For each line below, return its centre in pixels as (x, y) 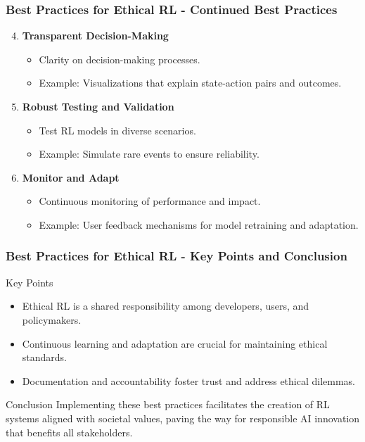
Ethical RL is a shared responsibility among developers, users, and (166, 306)
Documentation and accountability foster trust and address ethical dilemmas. (189, 380)
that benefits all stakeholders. (69, 432)
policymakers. (52, 319)
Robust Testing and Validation (98, 106)
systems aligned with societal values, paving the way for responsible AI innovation (183, 418)
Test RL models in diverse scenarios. (117, 130)
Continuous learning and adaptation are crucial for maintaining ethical (175, 343)
